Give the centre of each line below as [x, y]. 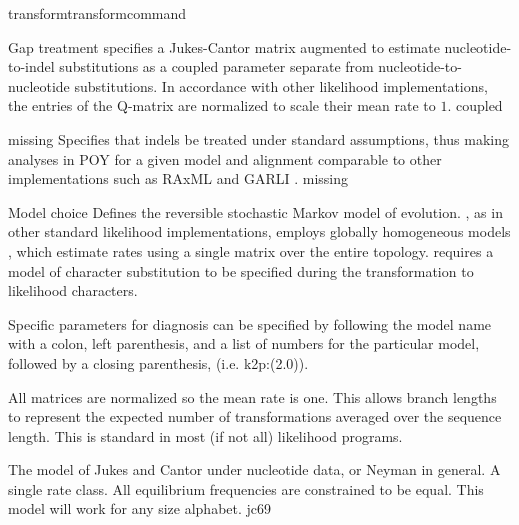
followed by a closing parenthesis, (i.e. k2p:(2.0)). [158, 362]
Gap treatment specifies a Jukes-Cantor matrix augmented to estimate [224, 46]
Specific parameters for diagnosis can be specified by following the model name [250, 323]
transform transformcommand [97, 13]
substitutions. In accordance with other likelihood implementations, [281, 85]
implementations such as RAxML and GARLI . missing [178, 178]
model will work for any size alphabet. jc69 [140, 508]
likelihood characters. [73, 290]
